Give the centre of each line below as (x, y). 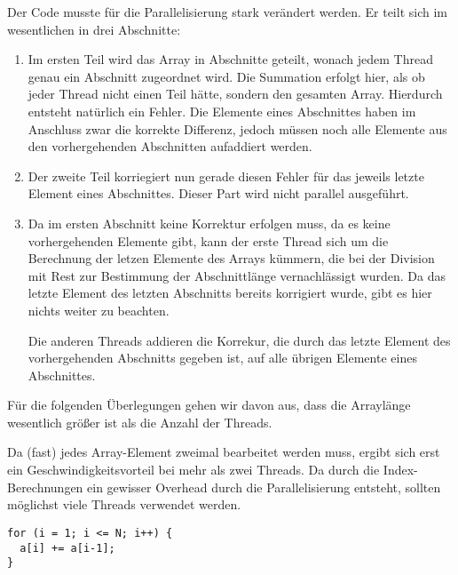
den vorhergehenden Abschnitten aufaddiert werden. (170, 146)
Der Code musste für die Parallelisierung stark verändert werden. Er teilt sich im (227, 12)
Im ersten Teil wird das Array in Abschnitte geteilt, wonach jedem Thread (230, 59)
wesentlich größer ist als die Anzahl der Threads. (140, 422)
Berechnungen (45, 487)
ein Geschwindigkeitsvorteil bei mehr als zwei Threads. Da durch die (193, 470)
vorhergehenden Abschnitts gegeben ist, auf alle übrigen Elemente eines (222, 358)
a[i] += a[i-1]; (67, 548)
